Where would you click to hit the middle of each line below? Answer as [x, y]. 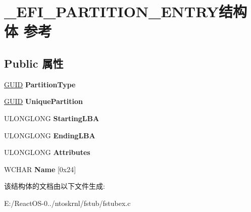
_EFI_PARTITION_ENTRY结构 [125, 11]
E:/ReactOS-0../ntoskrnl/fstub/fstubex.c [67, 203]
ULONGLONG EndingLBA [50, 135]
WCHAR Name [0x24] [40, 169]
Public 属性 [34, 63]
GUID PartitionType [40, 84]
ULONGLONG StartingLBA [52, 118]
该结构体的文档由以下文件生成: [55, 186]
